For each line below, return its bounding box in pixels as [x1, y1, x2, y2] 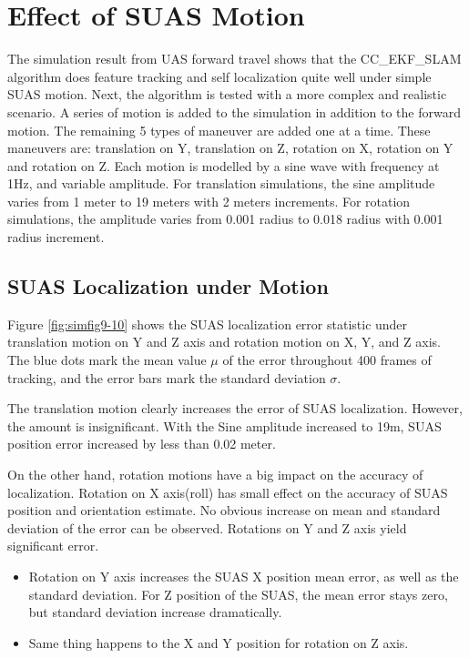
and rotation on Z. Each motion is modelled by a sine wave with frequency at [7, 156, 440, 175]
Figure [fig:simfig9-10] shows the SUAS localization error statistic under [7, 314, 408, 333]
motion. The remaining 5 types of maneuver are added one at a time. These [7, 120, 431, 139]
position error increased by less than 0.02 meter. [7, 434, 276, 453]
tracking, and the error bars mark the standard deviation [7, 368, 326, 387]
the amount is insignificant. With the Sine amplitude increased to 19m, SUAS [7, 416, 442, 435]
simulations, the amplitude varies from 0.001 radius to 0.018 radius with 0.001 [7, 209, 444, 228]
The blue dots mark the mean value [7, 350, 207, 369]
